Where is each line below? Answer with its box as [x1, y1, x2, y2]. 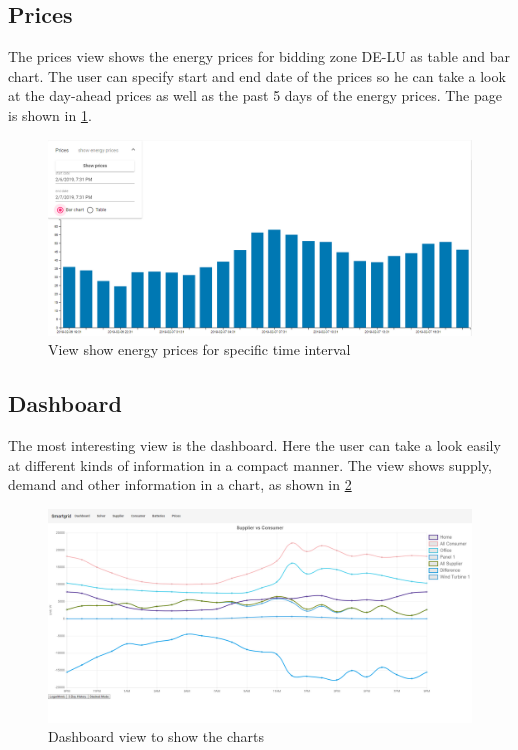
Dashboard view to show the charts [48, 726, 264, 747]
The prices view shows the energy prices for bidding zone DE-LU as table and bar [8, 46, 511, 67]
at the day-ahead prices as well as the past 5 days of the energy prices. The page [8, 85, 503, 106]
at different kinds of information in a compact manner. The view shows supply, [8, 454, 492, 475]
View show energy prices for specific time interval [48, 339, 351, 360]
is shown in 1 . [8, 104, 92, 125]
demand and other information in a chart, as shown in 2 [8, 474, 352, 495]
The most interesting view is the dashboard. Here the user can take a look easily [8, 435, 501, 456]
